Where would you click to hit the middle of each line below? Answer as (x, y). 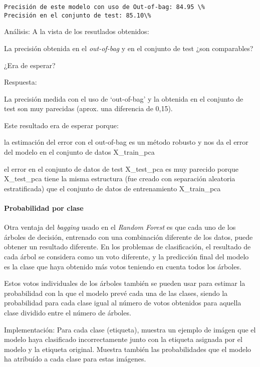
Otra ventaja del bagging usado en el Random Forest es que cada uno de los (120, 227)
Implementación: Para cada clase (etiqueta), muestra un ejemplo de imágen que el (130, 329)
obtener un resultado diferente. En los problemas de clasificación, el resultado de (127, 247)
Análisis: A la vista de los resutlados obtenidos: (77, 31)
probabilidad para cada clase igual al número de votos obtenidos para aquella (123, 303)
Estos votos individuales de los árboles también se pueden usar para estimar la (125, 283)
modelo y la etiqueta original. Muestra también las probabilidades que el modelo (128, 349)
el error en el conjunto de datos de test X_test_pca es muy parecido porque (121, 168)
